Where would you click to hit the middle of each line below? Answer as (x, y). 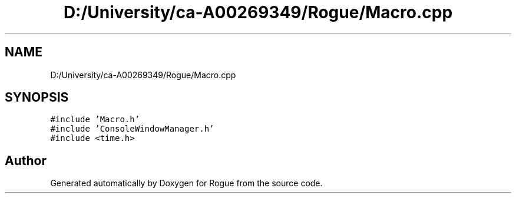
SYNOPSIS (37, 98)
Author (26, 160)
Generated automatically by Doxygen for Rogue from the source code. (186, 183)
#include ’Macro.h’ (95, 120)
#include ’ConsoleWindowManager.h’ (132, 129)
